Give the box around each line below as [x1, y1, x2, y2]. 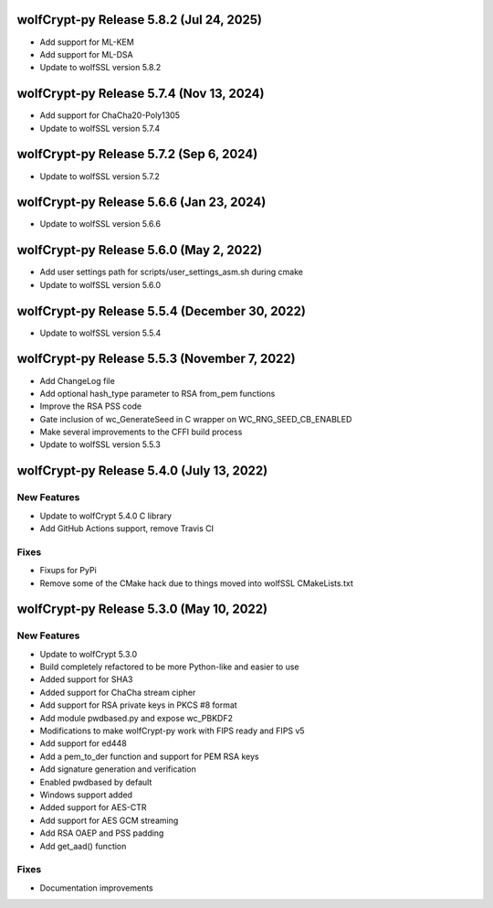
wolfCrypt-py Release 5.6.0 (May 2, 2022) [16, 242, 263, 258]
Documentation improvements [39, 882, 154, 893]
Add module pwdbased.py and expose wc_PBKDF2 [39, 712, 233, 723]
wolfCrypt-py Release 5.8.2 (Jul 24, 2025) [16, 12, 263, 27]
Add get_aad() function [39, 840, 127, 851]
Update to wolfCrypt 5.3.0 [39, 648, 138, 659]
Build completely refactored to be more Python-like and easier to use [39, 661, 299, 672]
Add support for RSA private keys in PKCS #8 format [39, 700, 237, 710]
